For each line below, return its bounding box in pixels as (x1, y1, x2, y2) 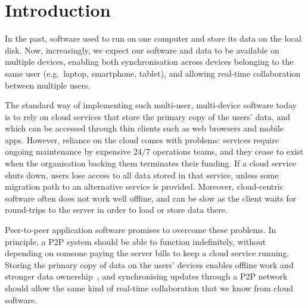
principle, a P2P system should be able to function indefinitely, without (5, 235, 266, 247)
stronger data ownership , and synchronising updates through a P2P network (5, 270, 288, 282)
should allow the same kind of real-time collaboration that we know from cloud (5, 282, 294, 294)
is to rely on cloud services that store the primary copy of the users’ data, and (5, 110, 291, 122)
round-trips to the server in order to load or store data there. (5, 203, 228, 216)
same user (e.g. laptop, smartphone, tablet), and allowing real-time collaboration (5, 67, 301, 79)
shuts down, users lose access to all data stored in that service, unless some (5, 168, 279, 181)
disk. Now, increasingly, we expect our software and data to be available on (5, 43, 279, 56)
